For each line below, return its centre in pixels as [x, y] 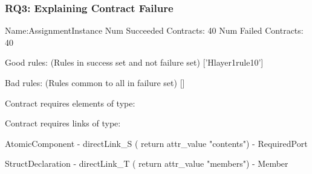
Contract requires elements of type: [70, 103]
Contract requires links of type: [63, 123]
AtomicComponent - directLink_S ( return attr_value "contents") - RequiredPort [156, 143]
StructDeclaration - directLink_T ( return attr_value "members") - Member [147, 163]
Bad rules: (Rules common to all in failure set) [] [95, 82]
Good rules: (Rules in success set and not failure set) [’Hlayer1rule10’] [134, 62]
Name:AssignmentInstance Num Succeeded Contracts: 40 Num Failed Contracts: [154, 30]
